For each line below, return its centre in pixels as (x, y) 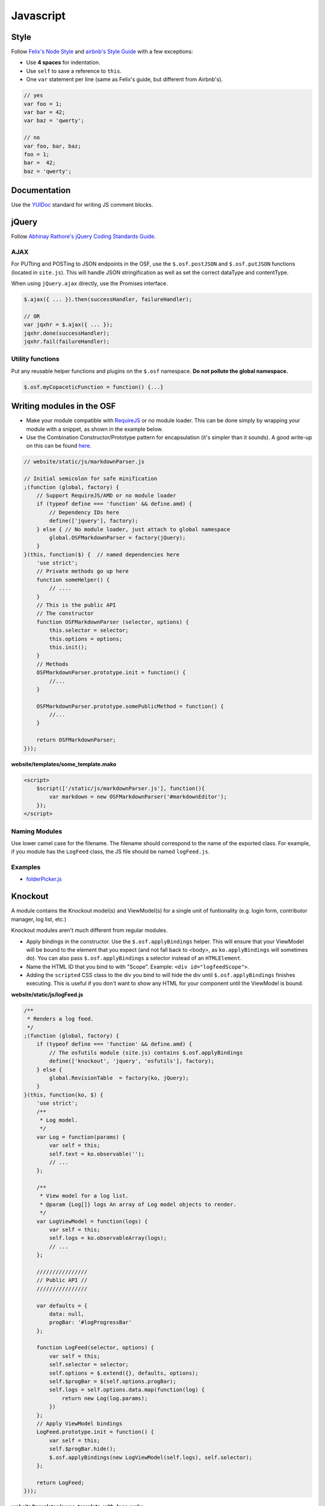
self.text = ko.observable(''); (97, 1154)
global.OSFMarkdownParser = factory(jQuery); (117, 537)
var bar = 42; (45, 112)
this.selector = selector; (89, 630)
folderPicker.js (44, 879)
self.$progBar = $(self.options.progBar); (113, 1382)
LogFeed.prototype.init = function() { (95, 1432)
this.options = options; (86, 639)
